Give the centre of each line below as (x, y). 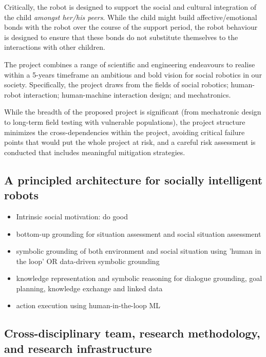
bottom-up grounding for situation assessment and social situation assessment (139, 233)
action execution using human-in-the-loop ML (88, 305)
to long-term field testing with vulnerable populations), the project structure (125, 121)
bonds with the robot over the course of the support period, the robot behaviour (131, 27)
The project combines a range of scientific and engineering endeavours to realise (130, 64)
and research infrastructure (78, 348)
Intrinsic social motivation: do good (72, 216)
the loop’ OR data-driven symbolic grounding (88, 261)
